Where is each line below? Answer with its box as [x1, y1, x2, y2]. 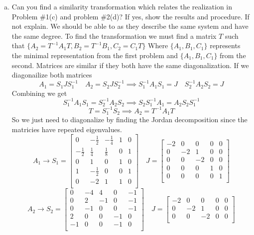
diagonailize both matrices [11, 70, 92, 80]
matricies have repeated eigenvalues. [11, 124, 122, 134]
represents [210, 40, 241, 51]
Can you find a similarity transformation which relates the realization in [11, 1, 233, 11]
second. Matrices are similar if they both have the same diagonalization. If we [11, 60, 249, 70]
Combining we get [11, 87, 67, 98]
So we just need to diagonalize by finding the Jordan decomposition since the [11, 114, 248, 125]
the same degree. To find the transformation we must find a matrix [11, 30, 217, 41]
